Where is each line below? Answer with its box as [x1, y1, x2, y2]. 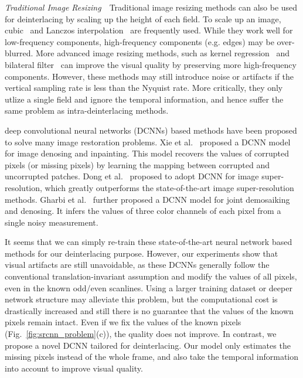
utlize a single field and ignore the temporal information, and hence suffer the [5, 93, 284, 105]
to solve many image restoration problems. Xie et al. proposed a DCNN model [5, 135, 291, 148]
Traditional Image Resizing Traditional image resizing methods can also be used [5, 1, 298, 13]
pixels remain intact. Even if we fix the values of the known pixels [5, 316, 241, 328]
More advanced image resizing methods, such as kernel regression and [35, 47, 290, 59]
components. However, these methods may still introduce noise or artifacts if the [5, 70, 294, 82]
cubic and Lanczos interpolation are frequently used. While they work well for [5, 24, 293, 36]
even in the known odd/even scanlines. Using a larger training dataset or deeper [5, 281, 292, 294]
